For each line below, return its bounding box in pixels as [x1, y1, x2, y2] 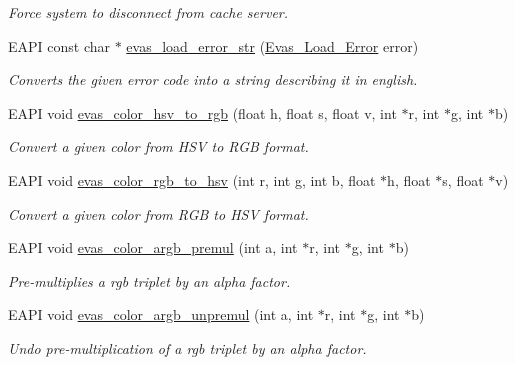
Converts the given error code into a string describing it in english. [8, 69, 418, 90]
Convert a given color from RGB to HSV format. [8, 203, 309, 224]
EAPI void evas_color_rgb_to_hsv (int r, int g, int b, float [8, 169, 376, 190]
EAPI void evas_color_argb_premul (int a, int [8, 237, 298, 258]
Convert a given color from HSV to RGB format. [8, 136, 309, 157]
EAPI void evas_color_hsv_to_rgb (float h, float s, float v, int [8, 102, 397, 123]
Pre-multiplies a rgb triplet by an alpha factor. [8, 270, 291, 291]
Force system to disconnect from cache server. [8, 2, 289, 22]
